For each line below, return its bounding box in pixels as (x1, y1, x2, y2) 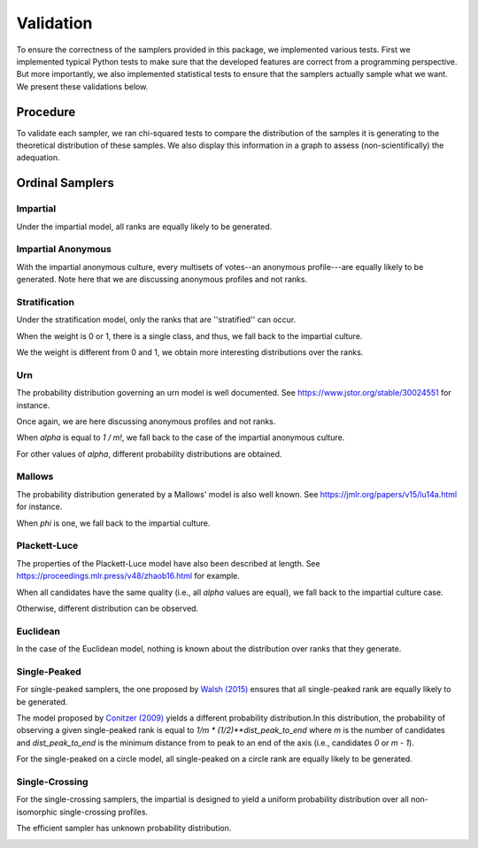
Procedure (16, 104, 76, 119)
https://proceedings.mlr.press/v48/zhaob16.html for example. (16, 571, 241, 582)
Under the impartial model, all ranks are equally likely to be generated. (16, 221, 273, 232)
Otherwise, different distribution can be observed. (16, 603, 199, 613)
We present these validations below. (16, 81, 149, 92)
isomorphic (16, 806, 58, 817)
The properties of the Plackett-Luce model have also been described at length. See (16, 558, 320, 568)
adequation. (16, 152, 60, 163)
